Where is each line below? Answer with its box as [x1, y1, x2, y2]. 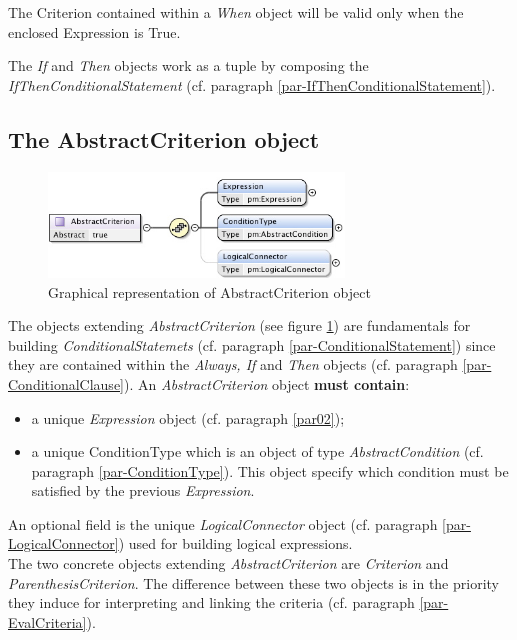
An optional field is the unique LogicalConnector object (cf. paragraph [8, 513, 438, 534]
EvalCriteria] [8, 611, 87, 632]
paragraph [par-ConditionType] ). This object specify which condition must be [31, 460, 509, 481]
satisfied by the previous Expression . [31, 480, 255, 501]
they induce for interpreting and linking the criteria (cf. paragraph [8, 592, 415, 613]
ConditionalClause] [8, 373, 124, 394]
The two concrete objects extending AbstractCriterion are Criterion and [8, 553, 449, 574]
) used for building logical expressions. [118, 533, 353, 554]
